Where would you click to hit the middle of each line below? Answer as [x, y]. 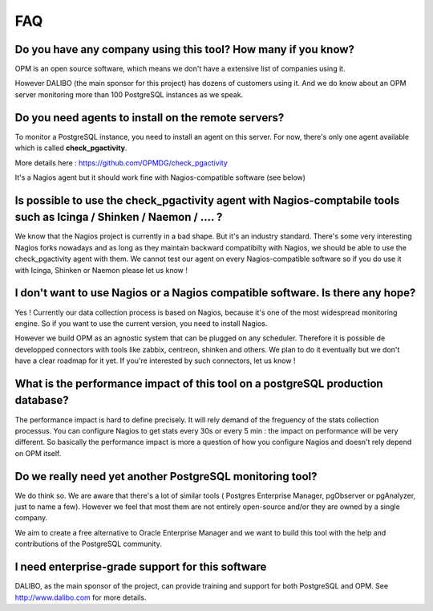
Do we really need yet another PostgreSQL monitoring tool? [166, 477]
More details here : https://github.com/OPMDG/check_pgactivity [121, 163]
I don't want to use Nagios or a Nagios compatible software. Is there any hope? [215, 293]
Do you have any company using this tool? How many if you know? [184, 49]
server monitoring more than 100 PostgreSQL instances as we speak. [129, 94]
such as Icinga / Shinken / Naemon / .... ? [119, 217]
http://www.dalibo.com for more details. [81, 597]
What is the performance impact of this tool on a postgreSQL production [199, 383]
